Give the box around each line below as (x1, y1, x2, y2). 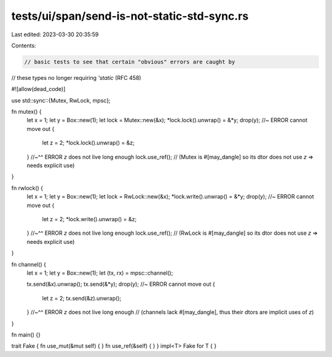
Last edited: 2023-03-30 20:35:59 (11, 31, 99, 38)
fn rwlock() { (11, 184, 43, 192)
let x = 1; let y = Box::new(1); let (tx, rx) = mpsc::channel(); (26, 269, 173, 277)
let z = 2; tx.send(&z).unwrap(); (42, 294, 122, 302)
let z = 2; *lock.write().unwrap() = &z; (42, 215, 137, 222)
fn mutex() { (11, 108, 42, 116)
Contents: (11, 42, 36, 49)
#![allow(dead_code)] (11, 85, 66, 93)
